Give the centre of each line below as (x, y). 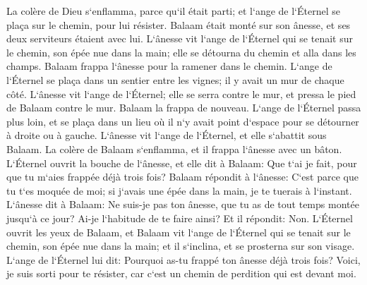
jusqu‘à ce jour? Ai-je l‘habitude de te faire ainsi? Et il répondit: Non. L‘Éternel (180, 218)
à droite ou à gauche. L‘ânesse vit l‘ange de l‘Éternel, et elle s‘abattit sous (167, 135)
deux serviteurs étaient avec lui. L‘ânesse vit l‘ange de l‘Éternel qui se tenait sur (180, 38)
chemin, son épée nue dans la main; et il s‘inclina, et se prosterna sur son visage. (181, 246)
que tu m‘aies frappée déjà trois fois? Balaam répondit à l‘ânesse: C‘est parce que (182, 177)
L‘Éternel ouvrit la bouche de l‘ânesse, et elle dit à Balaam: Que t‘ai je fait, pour (182, 163)
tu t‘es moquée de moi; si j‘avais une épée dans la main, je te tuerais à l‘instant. (179, 190)
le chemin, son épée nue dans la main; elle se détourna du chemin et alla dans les (181, 52)
